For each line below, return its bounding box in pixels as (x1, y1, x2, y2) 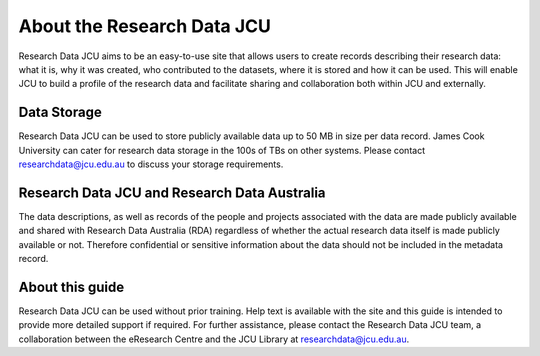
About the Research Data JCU (18, 15, 272, 37)
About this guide (18, 278, 125, 295)
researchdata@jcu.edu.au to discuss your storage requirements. (18, 158, 284, 170)
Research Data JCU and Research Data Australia (18, 184, 326, 201)
